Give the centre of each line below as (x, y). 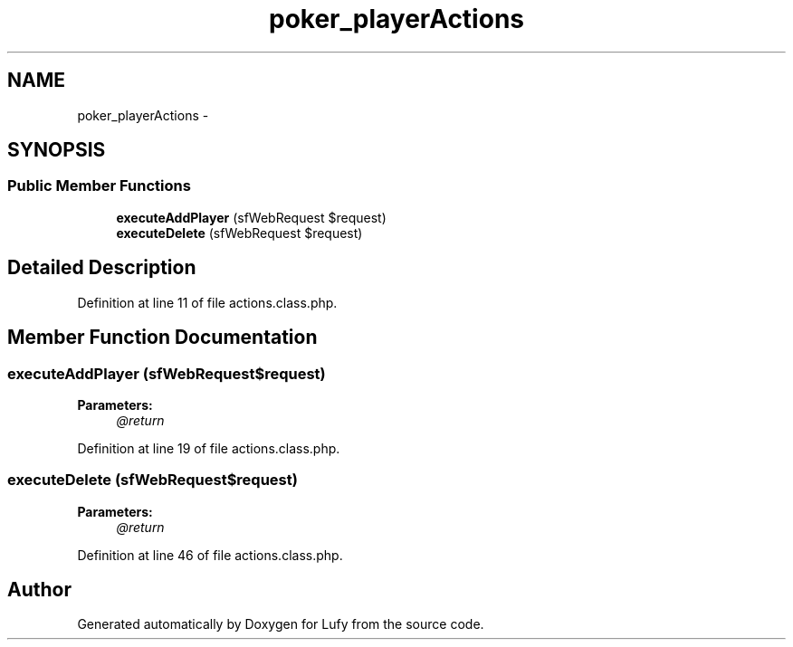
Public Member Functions (99, 186)
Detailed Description (102, 268)
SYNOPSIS (57, 150)
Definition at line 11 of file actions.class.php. (207, 302)
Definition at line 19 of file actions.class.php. (209, 448)
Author (39, 590)
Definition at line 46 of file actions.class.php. (210, 555)
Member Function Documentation (162, 338)
